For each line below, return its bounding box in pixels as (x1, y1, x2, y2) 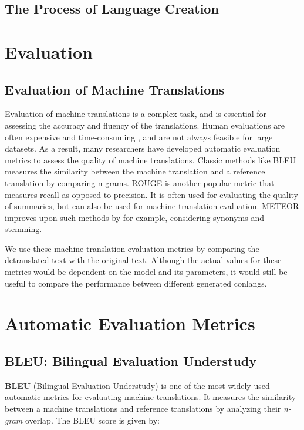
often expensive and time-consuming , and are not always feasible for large (5, 130, 273, 143)
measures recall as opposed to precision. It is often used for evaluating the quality (5, 188, 299, 200)
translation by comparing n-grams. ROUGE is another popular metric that (5, 176, 275, 189)
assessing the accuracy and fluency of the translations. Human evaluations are (5, 119, 285, 131)
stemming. (5, 223, 42, 235)
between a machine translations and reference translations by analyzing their (5, 402, 281, 415)
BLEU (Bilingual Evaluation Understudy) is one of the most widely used (5, 379, 270, 391)
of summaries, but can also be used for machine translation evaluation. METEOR (5, 200, 299, 212)
